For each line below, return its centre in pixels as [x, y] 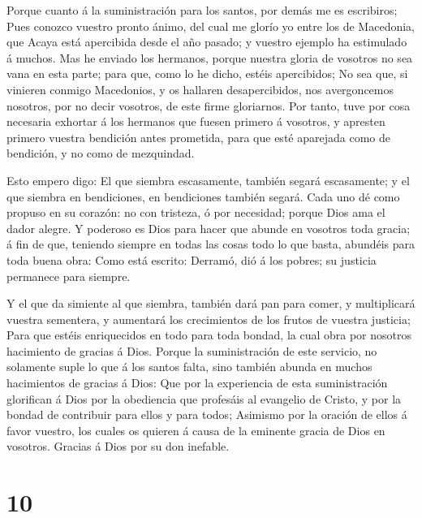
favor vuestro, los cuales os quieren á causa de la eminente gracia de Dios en [196, 430]
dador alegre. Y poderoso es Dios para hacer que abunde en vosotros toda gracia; [209, 228]
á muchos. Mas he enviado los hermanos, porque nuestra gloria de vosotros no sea [210, 57]
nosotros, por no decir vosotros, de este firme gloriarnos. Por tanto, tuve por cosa [209, 105]
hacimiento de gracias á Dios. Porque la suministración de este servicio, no [192, 350]
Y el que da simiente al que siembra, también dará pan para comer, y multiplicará [211, 303]
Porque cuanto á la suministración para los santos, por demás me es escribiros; [202, 10]
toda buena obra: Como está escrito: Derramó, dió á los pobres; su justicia [192, 259]
